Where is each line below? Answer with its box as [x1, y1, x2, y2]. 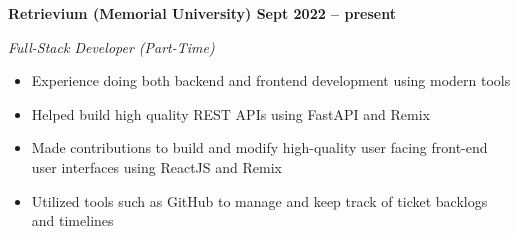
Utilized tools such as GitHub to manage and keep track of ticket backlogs [31, 190, 488, 211]
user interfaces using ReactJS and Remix [31, 156, 282, 177]
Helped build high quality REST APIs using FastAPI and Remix [31, 103, 430, 124]
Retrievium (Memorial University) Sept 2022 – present [8, 3, 396, 23]
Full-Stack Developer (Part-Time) [8, 36, 215, 57]
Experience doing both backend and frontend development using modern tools [31, 70, 511, 91]
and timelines [31, 210, 114, 231]
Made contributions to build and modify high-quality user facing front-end [31, 137, 488, 158]
